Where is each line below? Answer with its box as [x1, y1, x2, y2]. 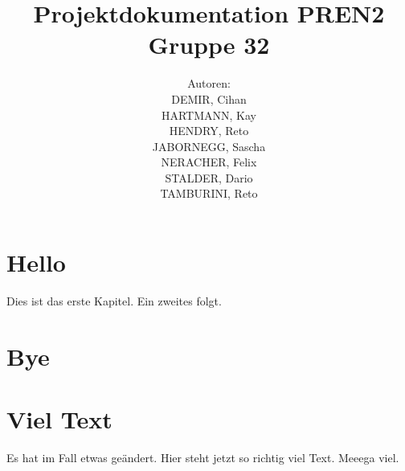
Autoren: [187, 75, 231, 92]
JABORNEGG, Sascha [152, 137, 266, 154]
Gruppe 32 [148, 28, 270, 61]
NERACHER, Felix [161, 154, 257, 170]
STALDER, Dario [165, 169, 253, 186]
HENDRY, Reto [169, 122, 249, 139]
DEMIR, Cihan [171, 90, 247, 107]
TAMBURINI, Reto [160, 185, 258, 202]
